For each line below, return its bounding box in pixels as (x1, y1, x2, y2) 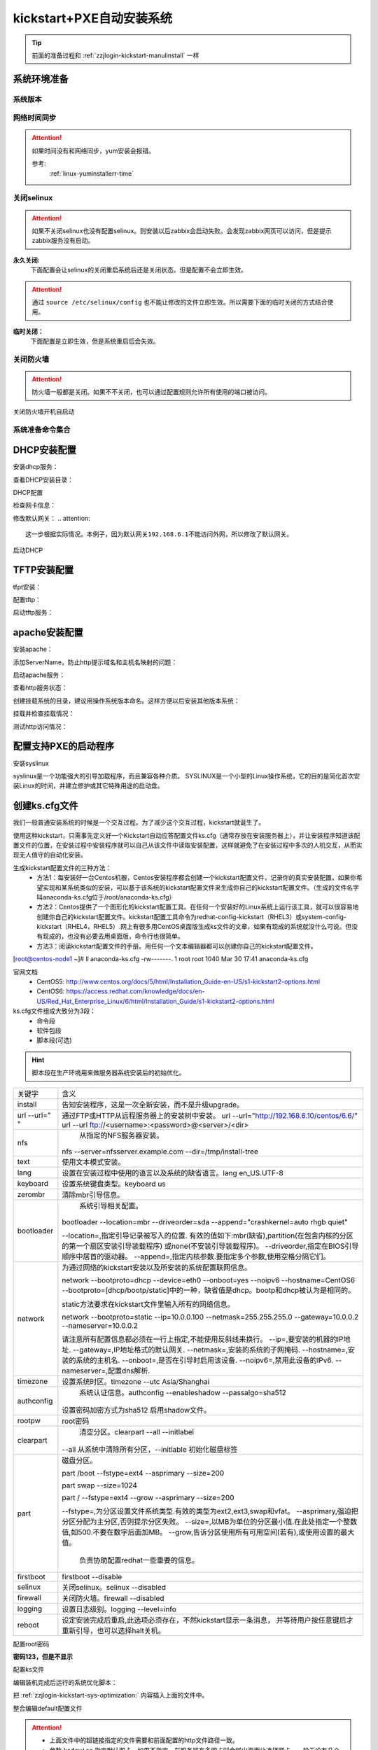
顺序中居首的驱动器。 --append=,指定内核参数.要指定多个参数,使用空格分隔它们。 (62, 1252, 330, 1261)
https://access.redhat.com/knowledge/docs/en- (66, 987, 205, 995)
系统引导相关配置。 (79, 1200, 143, 1210)
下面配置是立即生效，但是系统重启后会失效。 (30, 337, 160, 346)
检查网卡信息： (13, 501, 56, 510)
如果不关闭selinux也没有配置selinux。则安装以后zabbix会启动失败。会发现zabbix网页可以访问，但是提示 (31, 226, 332, 234)
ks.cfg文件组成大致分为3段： (13, 1007, 97, 1015)
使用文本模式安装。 (62, 1157, 125, 1167)
